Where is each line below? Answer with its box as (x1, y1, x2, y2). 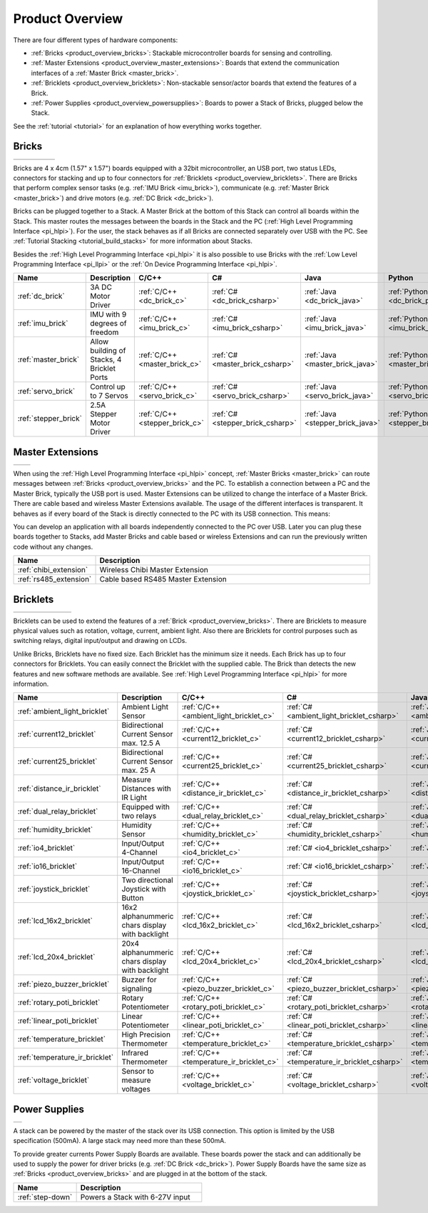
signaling (121, 984, 153, 994)
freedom (90, 327, 119, 337)
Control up (90, 382, 126, 392)
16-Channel (121, 866, 160, 876)
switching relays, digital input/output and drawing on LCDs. (13, 637, 188, 645)
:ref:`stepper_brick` (17, 414, 82, 424)
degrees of (90, 319, 127, 329)
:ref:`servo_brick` (17, 386, 76, 396)
